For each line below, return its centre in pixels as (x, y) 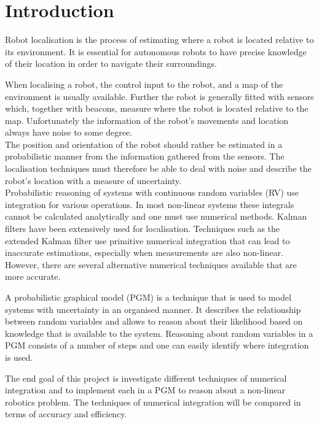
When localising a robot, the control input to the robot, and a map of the (144, 84)
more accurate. (33, 276)
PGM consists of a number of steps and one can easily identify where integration (157, 345)
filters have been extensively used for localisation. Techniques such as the (143, 229)
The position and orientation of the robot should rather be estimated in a (144, 144)
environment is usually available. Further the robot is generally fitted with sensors (159, 96)
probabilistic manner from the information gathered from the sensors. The (145, 156)
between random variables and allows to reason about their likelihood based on (154, 321)
